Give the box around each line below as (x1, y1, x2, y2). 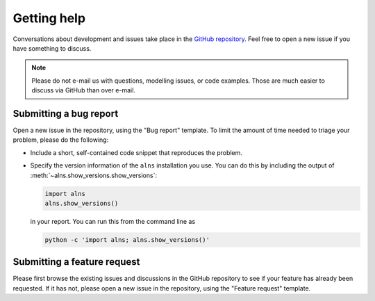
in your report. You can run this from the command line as (30, 217, 196, 225)
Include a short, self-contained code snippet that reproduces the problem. (30, 148, 243, 156)
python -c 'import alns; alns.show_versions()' (44, 236, 210, 243)
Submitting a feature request (12, 256, 140, 268)
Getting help (12, 10, 86, 26)
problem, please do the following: (12, 136, 109, 144)
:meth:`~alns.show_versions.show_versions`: (30, 171, 158, 179)
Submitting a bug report (12, 108, 119, 120)
